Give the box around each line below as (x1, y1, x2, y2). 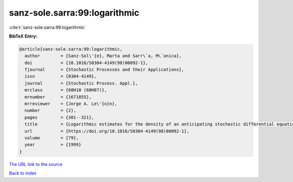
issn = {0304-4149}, (24, 74, 97, 79)
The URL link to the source (9, 161, 63, 167)
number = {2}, (24, 108, 77, 113)
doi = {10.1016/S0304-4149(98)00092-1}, (24, 60, 148, 65)
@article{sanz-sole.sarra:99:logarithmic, (19, 46, 123, 52)
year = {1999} (24, 142, 82, 147)
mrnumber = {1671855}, (24, 94, 92, 100)
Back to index (9, 170, 37, 176)
